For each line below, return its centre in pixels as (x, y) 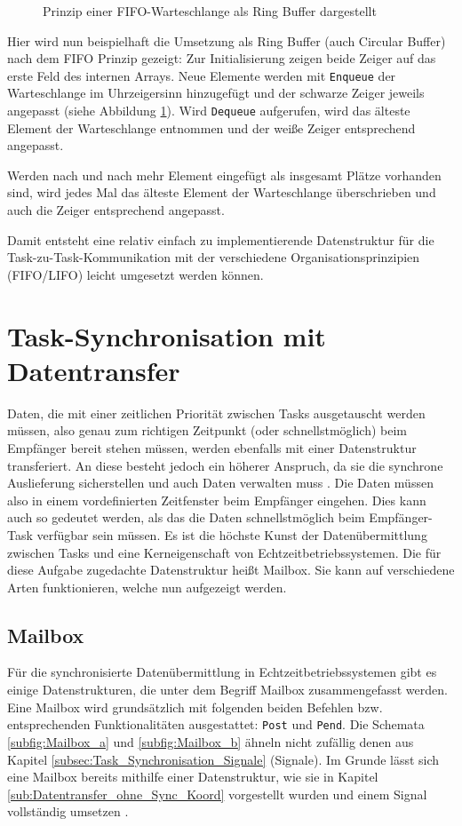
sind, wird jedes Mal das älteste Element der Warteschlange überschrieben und (222, 192)
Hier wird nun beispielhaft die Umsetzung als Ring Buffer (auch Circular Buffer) (227, 40)
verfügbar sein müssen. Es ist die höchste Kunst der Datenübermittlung (232, 534)
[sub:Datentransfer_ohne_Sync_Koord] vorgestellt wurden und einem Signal (217, 794)
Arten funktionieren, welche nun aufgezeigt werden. (147, 587)
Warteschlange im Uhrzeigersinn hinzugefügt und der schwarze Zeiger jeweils (216, 93)
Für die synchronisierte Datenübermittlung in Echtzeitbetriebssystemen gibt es (222, 672)
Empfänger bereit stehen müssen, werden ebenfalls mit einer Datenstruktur (212, 447)
